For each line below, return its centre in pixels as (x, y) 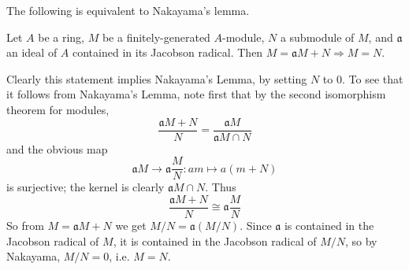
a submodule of (317, 37)
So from (25, 225)
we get (131, 225)
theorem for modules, (58, 109)
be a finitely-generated (156, 37)
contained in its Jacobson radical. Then (168, 52)
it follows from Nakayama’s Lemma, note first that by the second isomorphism (196, 94)
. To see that (372, 78)
